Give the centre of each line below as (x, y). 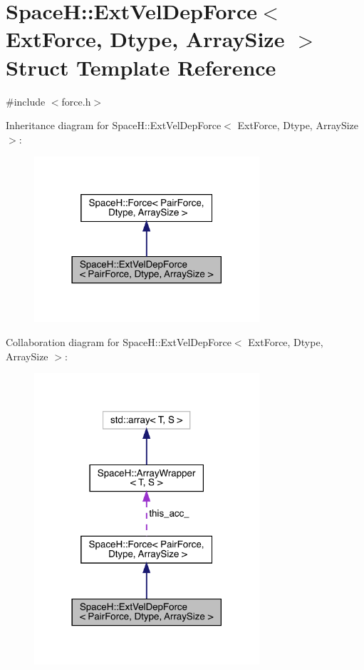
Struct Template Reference (141, 67)
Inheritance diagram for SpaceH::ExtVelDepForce (114, 125)
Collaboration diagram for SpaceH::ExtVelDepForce (119, 342)
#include (26, 101)
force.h (76, 101)
